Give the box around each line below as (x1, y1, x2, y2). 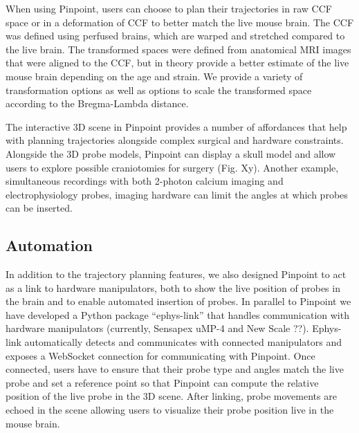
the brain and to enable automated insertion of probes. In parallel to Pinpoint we (6, 294, 351, 308)
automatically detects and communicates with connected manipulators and (24, 335, 342, 349)
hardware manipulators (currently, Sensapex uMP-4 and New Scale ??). (6, 321, 309, 335)
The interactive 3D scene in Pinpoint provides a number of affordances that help (6, 119, 347, 133)
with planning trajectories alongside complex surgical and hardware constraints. (6, 133, 344, 147)
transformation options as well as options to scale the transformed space (6, 82, 312, 97)
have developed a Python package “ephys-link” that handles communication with (6, 307, 349, 322)
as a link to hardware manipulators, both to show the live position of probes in (6, 280, 340, 295)
